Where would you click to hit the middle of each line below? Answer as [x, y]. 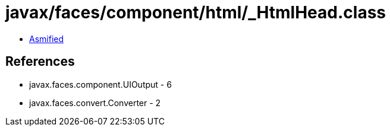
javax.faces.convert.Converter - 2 [95, 103]
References [40, 62]
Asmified [47, 39]
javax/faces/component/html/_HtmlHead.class [196, 12]
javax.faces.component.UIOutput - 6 [100, 84]
